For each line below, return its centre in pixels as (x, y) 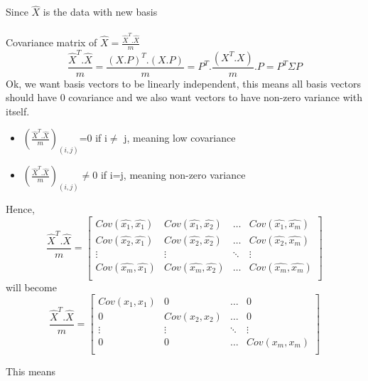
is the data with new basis (100, 12)
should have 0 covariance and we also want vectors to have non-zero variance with (184, 97)
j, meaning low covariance (180, 138)
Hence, (20, 209)
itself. (18, 111)
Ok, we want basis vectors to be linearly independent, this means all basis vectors (184, 83)
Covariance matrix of (52, 42)
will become (31, 287)
